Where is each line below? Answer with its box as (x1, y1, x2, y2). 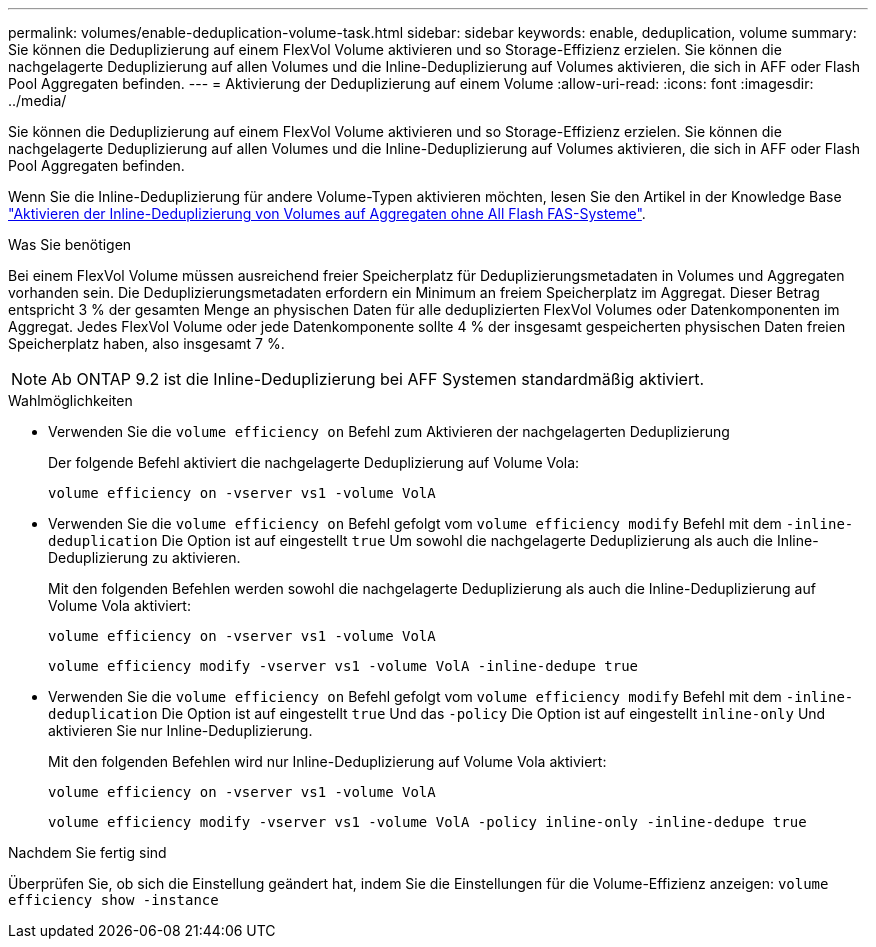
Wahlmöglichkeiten (8, 392, 133, 409)
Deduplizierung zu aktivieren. (48, 549, 241, 566)
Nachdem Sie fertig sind (8, 844, 167, 861)
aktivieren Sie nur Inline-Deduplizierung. (48, 722, 313, 739)
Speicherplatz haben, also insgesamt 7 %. (8, 335, 285, 352)
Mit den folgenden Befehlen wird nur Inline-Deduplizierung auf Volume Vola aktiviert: (48, 753, 607, 770)
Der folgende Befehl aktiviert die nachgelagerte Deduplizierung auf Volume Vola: (48, 454, 580, 471)
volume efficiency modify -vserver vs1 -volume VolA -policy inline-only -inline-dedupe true (48, 814, 807, 830)
